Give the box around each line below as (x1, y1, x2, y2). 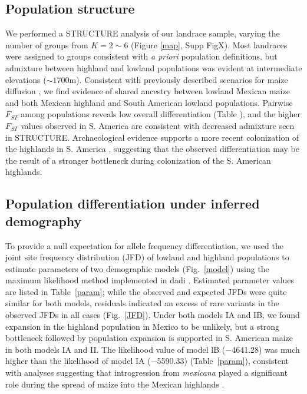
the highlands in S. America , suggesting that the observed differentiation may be (5, 143, 299, 155)
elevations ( (5, 73, 47, 85)
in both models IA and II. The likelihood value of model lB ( (5, 343, 226, 355)
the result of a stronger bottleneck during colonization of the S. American (5, 154, 271, 166)
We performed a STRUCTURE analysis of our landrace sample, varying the (5, 27, 280, 39)
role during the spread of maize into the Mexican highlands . (5, 378, 225, 390)
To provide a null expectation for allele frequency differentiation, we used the (5, 239, 283, 251)
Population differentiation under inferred (5, 194, 260, 213)
